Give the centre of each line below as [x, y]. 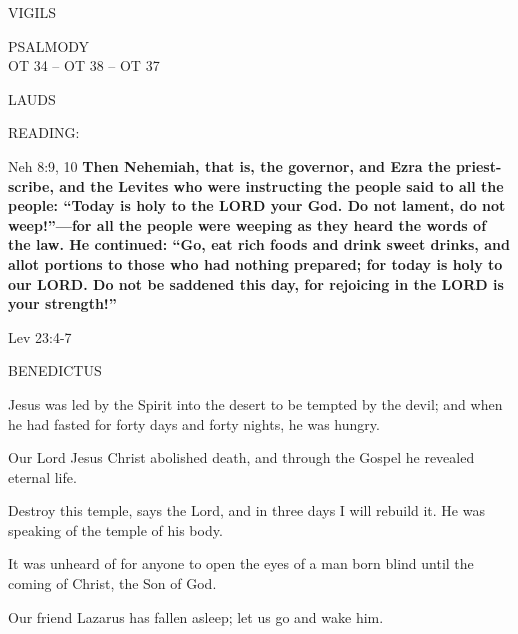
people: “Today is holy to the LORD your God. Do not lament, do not [257, 205]
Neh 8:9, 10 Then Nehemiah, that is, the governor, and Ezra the [229, 165]
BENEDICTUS [55, 370]
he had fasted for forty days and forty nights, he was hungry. [194, 423]
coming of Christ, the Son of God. [112, 583]
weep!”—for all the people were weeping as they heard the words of [247, 224]
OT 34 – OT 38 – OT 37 [84, 65]
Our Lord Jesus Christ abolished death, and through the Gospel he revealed [241, 457]
